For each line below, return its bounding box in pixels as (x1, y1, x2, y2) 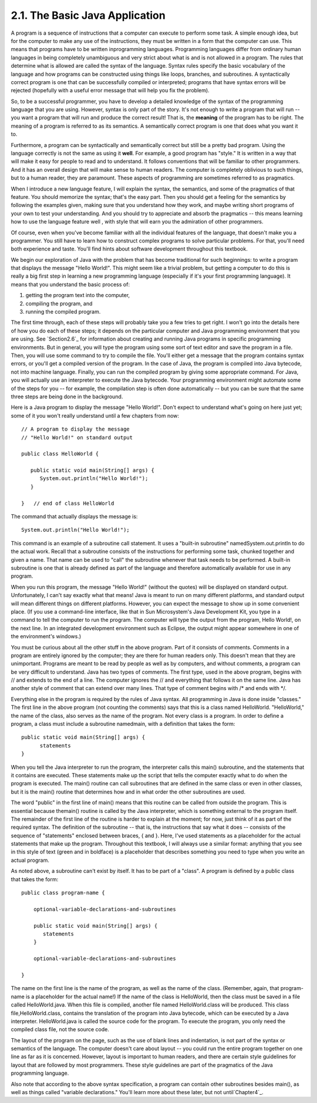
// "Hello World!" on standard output (21, 434, 133, 441)
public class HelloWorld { (21, 451, 99, 457)
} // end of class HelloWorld (21, 500, 114, 506)
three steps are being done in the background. (11, 393, 123, 400)
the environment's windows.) (11, 633, 82, 640)
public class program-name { (21, 889, 105, 897)
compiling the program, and (25, 300, 93, 307)
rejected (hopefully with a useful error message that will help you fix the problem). (11, 87, 210, 94)
